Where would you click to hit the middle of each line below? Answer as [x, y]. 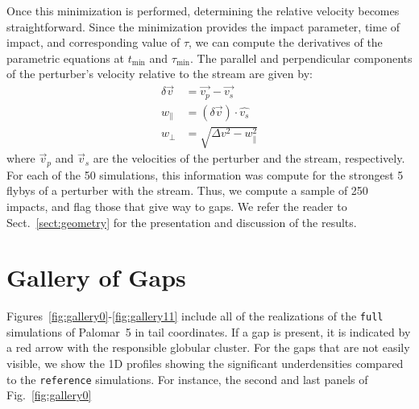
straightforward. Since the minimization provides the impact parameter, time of [203, 26]
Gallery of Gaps [96, 277]
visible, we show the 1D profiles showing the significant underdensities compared [205, 364]
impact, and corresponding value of [93, 42]
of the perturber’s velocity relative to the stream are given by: [160, 74]
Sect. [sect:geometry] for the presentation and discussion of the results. [182, 222]
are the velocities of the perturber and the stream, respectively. [249, 158]
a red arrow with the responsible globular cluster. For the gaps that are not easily [208, 347]
